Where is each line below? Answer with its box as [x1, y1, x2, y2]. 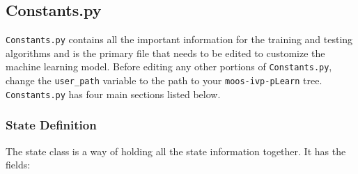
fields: [6, 157, 31, 172]
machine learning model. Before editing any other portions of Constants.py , [6, 59, 332, 74]
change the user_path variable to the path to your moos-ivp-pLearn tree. [6, 73, 322, 88]
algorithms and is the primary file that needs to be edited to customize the [6, 45, 325, 60]
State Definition [6, 116, 97, 134]
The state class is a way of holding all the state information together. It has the [6, 143, 346, 158]
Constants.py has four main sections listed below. [6, 86, 221, 101]
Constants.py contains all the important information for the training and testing [6, 32, 353, 47]
